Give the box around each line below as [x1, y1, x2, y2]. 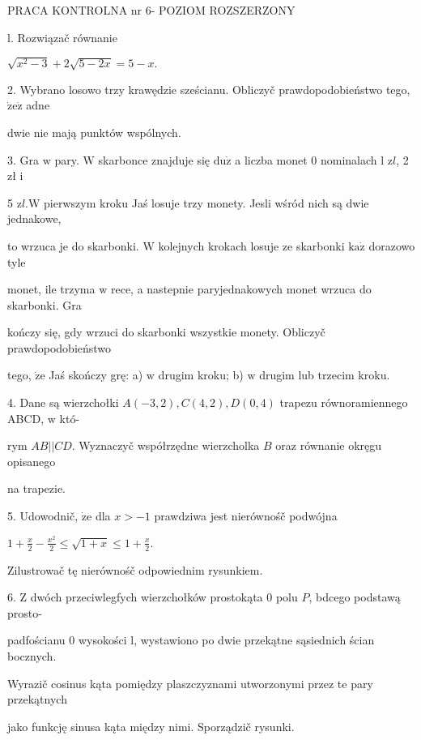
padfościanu [7, 631, 66, 648]
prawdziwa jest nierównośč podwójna [154, 507, 338, 524]
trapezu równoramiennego [279, 394, 408, 411]
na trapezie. [7, 480, 66, 497]
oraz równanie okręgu [275, 437, 382, 454]
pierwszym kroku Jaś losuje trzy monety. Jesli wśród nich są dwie [44, 194, 369, 211]
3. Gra [7, 151, 40, 168]
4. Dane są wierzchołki [7, 394, 119, 411]
